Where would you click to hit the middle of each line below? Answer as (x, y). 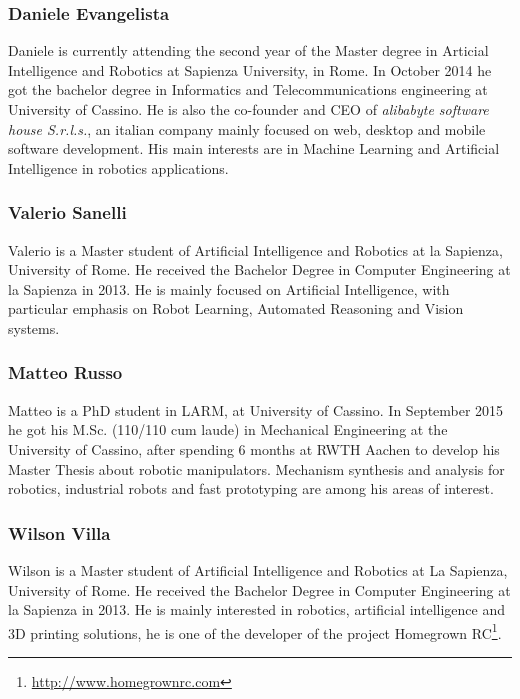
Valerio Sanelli (67, 212)
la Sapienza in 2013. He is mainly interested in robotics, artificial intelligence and (256, 609)
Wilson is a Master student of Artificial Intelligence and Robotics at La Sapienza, (258, 569)
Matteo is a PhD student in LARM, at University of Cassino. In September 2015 (256, 409)
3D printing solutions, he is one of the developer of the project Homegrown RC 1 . (255, 631)
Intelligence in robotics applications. (118, 167)
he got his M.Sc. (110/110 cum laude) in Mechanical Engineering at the (228, 429)
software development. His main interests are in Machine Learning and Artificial (254, 148)
